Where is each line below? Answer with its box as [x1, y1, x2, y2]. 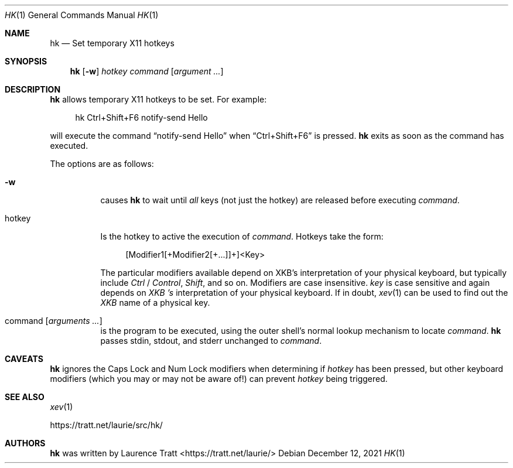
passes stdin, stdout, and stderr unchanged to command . [100, 336, 322, 346]
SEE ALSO [5, 392, 45, 402]
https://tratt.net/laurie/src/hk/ [50, 420, 163, 430]
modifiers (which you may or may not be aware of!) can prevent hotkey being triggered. [50, 374, 388, 384]
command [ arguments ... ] [5, 316, 102, 326]
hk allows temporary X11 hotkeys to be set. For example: [50, 94, 267, 104]
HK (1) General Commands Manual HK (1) [5, 10, 159, 20]
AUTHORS [5, 438, 46, 448]
